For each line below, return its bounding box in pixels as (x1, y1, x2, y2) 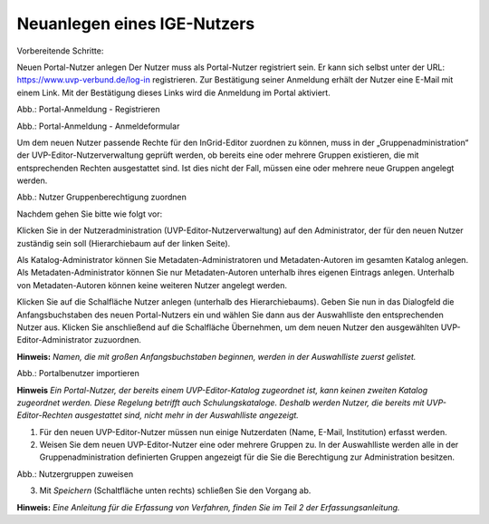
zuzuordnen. (93, 335, 142, 345)
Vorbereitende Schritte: (16, 45, 104, 56)
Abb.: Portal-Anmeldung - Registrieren (16, 104, 160, 115)
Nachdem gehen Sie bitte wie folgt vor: (16, 209, 163, 219)
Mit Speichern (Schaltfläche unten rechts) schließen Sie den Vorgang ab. (39, 485, 312, 496)
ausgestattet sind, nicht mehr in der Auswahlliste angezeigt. (74, 410, 299, 421)
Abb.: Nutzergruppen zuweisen (16, 468, 134, 480)
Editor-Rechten (16, 410, 73, 421)
